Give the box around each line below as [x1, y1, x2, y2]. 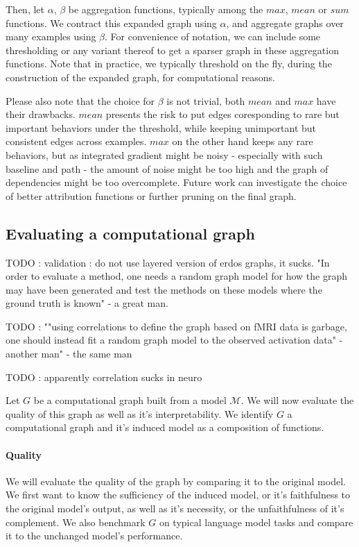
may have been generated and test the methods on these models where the [6, 282, 322, 296]
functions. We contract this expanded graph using [6, 15, 217, 30]
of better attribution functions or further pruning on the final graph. [6, 188, 297, 203]
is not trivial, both [166, 93, 245, 108]
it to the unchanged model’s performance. [6, 528, 183, 543]
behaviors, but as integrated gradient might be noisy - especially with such [6, 147, 323, 162]
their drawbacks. [6, 107, 76, 121]
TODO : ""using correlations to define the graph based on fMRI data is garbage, [6, 319, 347, 333]
